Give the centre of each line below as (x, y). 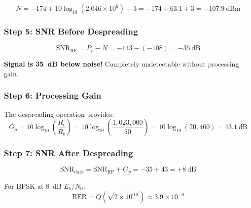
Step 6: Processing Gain (53, 95)
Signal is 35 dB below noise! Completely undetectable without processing (122, 64)
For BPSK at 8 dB (33, 186)
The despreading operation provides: (59, 114)
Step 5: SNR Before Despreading (71, 31)
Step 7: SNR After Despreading (69, 153)
